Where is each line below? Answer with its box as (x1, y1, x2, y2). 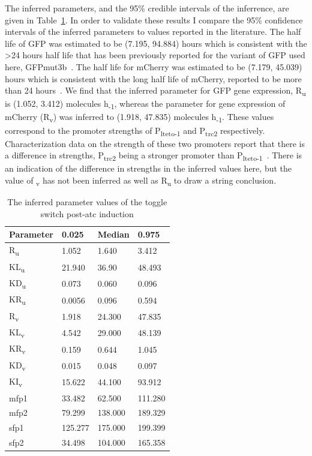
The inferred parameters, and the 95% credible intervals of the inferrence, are (5, 2, 289, 14)
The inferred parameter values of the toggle (7, 196, 167, 208)
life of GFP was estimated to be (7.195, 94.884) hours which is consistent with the (5, 37, 307, 49)
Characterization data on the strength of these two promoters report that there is (5, 137, 305, 149)
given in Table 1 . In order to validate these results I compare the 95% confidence (5, 13, 303, 26)
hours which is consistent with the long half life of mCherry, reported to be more (5, 72, 302, 85)
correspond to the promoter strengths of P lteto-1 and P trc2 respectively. (5, 124, 265, 138)
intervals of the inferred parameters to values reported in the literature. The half (5, 25, 301, 38)
